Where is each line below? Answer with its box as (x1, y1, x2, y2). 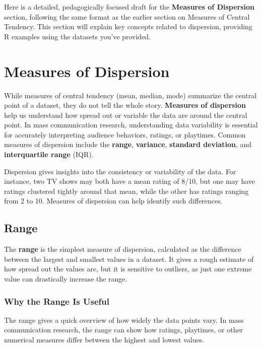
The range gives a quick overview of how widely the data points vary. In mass (4, 314, 244, 325)
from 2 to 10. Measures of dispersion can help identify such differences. (4, 195, 223, 206)
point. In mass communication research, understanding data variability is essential (4, 119, 258, 130)
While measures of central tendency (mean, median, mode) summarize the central (4, 90, 257, 100)
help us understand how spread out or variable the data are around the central (4, 109, 247, 120)
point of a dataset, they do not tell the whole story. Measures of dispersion (4, 100, 246, 110)
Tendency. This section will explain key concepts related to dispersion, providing (4, 21, 252, 32)
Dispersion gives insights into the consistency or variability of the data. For (4, 166, 236, 176)
